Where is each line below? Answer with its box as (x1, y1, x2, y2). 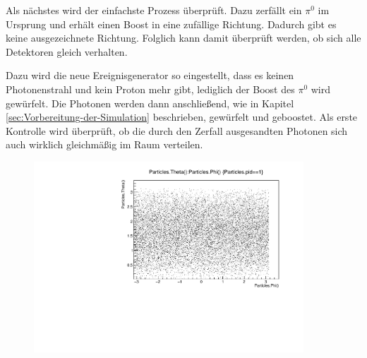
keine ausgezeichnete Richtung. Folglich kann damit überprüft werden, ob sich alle (6, 30, 361, 45)
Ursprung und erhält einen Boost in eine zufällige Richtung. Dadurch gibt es (6, 16, 337, 31)
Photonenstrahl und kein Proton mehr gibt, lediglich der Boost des (6, 81, 295, 96)
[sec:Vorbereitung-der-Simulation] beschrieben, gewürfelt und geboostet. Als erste (6, 109, 358, 124)
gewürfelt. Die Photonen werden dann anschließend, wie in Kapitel (6, 95, 294, 110)
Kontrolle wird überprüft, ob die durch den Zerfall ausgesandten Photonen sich (6, 123, 348, 138)
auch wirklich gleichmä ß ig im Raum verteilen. (6, 137, 203, 152)
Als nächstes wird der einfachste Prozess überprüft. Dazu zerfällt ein (6, 3, 302, 17)
